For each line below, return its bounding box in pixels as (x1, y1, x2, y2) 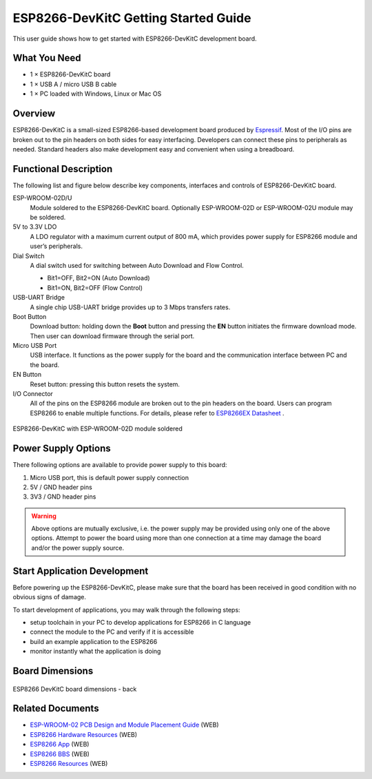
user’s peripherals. (30, 242, 83, 251)
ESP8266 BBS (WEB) (30, 749, 90, 758)
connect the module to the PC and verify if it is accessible (30, 627, 194, 636)
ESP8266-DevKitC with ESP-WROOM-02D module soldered (12, 424, 183, 433)
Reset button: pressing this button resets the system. (30, 380, 180, 388)
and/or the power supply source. (31, 543, 124, 552)
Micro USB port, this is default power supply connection (30, 473, 189, 481)
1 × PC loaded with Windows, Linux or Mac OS (30, 90, 162, 98)
